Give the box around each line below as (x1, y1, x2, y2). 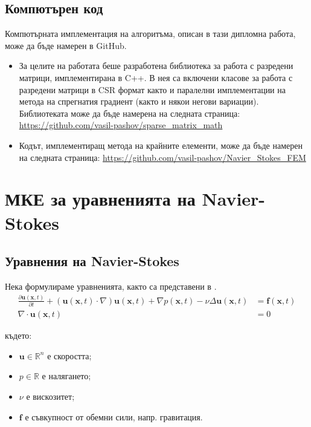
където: (5, 329, 32, 342)
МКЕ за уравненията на (5, 186, 196, 211)
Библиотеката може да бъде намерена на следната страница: (19, 106, 240, 119)
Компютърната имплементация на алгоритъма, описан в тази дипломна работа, (5, 27, 296, 40)
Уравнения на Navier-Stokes (5, 252, 179, 270)
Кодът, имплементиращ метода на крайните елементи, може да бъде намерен (19, 139, 303, 151)
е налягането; (42, 370, 91, 382)
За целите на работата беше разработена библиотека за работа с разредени (19, 59, 293, 72)
